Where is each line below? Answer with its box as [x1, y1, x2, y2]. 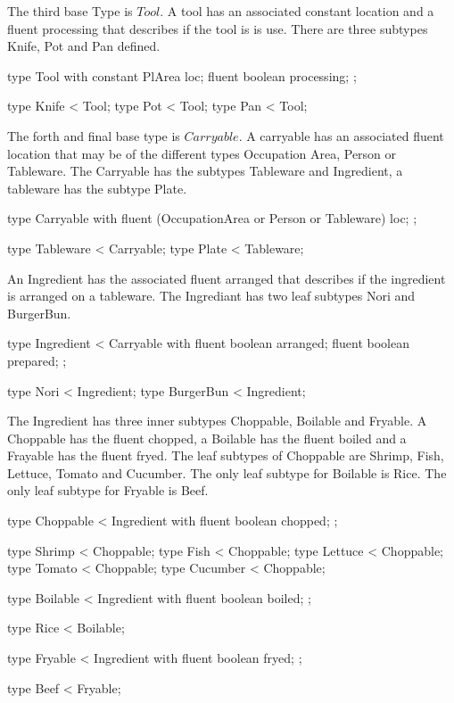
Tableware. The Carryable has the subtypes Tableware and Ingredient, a [7, 161, 403, 180]
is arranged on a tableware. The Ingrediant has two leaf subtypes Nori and [7, 286, 416, 305]
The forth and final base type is [7, 126, 180, 145]
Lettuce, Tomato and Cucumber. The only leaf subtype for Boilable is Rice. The [7, 463, 447, 482]
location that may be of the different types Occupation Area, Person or [7, 144, 397, 162]
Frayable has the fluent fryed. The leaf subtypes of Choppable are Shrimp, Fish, [7, 446, 444, 465]
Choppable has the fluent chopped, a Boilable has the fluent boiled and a [7, 428, 407, 447]
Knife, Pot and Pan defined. [7, 37, 161, 55]
